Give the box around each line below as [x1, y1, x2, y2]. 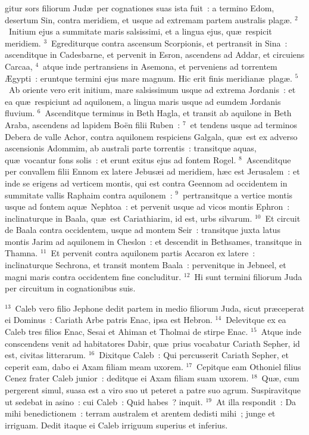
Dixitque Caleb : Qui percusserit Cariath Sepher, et [99, 349, 289, 361]
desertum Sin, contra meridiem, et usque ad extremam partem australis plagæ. [5, 13, 292, 26]
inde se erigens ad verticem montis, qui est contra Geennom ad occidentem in [5, 176, 288, 189]
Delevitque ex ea [226, 313, 286, 326]
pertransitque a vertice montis [182, 188, 293, 201]
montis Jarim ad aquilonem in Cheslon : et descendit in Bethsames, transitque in [5, 235, 302, 247]
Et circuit [265, 212, 301, 224]
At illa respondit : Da [216, 395, 296, 408]
